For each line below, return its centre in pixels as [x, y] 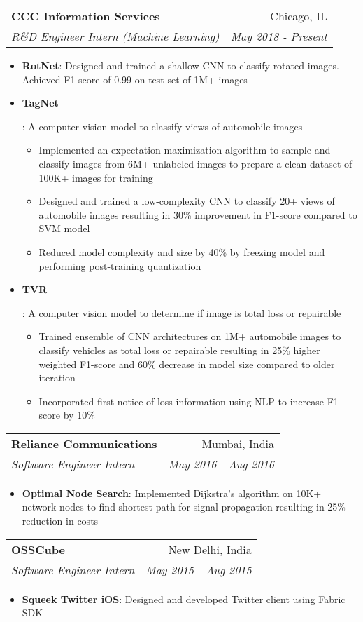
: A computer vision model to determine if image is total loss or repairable [181, 312]
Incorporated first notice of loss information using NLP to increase [181, 401]
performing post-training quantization [120, 265]
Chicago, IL [299, 16]
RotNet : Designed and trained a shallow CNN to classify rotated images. [180, 65]
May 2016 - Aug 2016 [221, 464]
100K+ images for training [96, 177]
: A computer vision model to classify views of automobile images [162, 126]
